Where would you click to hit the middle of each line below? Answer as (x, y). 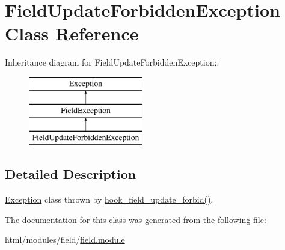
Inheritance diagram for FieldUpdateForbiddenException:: (112, 62)
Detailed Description (71, 174)
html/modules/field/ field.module (65, 239)
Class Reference (72, 33)
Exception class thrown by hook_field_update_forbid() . (109, 199)
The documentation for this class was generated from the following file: (136, 219)
